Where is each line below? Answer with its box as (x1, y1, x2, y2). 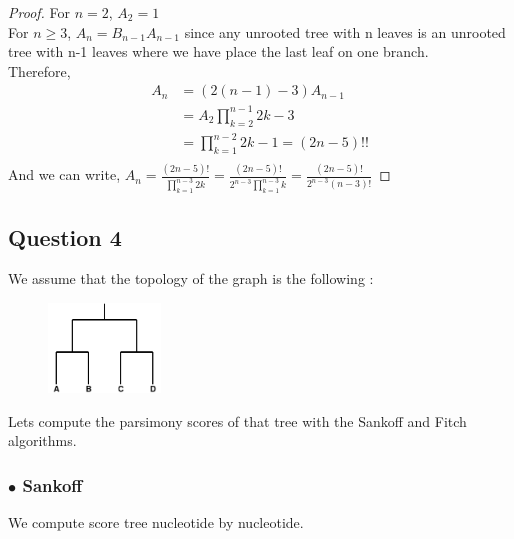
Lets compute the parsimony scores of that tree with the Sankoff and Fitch (8, 410, 467, 431)
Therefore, (8, 60, 71, 81)
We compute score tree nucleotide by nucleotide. (8, 512, 304, 532)
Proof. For (8, 2, 71, 22)
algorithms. (8, 430, 77, 451)
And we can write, (8, 164, 121, 185)
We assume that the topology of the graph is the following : (8, 268, 374, 289)
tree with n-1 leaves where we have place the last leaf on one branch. (8, 41, 429, 62)
